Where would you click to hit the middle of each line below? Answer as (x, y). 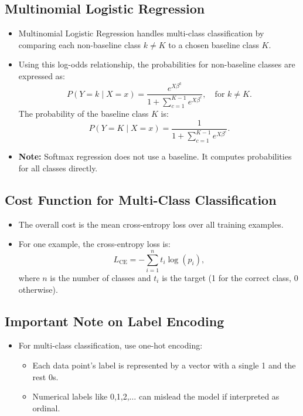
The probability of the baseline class (84, 114)
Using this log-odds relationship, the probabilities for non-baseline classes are (157, 64)
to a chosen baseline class (214, 44)
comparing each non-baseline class (80, 44)
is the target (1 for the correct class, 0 (230, 277)
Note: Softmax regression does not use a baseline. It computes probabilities (155, 156)
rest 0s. (45, 376)
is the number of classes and (101, 277)
